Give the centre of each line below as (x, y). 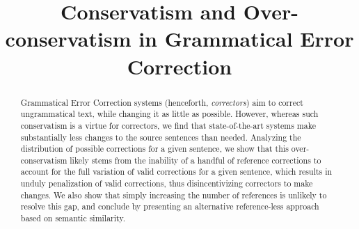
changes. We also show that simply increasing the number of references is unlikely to (174, 195)
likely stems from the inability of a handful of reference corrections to (196, 160)
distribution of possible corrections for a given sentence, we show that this (154, 149)
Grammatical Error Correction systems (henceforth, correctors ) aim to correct (162, 102)
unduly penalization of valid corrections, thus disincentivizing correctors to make (167, 183)
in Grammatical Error (246, 39)
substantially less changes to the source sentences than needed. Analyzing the (161, 137)
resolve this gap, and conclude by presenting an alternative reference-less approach (170, 206)
